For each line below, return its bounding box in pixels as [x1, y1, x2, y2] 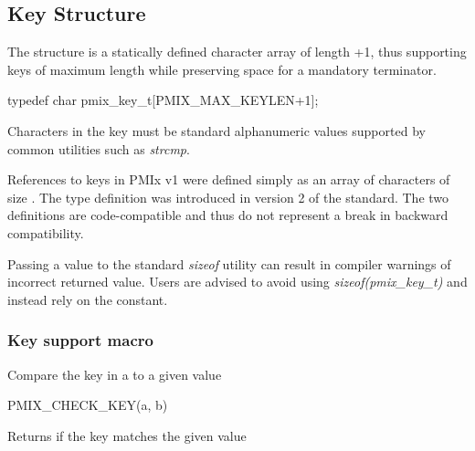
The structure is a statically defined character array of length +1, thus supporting [7, 42, 467, 61]
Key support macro [7, 329, 153, 351]
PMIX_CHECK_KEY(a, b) [7, 395, 168, 414]
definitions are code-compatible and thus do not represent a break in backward [7, 205, 449, 225]
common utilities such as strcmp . [7, 139, 190, 158]
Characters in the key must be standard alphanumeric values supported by [7, 121, 426, 140]
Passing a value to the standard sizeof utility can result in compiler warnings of [7, 254, 451, 273]
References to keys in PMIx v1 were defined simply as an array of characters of [7, 170, 450, 189]
